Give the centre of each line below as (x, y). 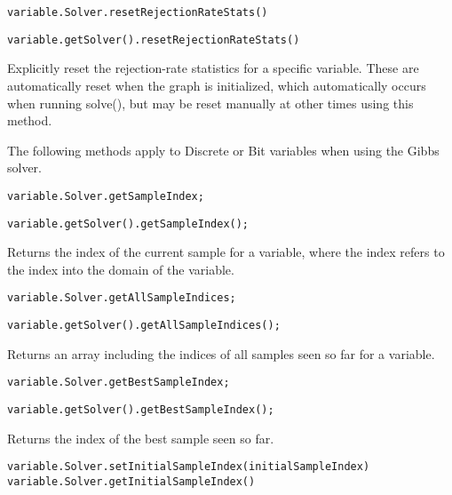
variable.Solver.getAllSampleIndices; (122, 298)
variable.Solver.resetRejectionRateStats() (138, 12)
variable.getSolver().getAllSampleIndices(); (144, 326)
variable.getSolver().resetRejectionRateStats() (154, 40)
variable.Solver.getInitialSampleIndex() (131, 481)
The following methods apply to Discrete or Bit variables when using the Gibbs (223, 150)
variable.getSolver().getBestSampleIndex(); (141, 409)
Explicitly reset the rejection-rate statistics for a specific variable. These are (213, 68)
